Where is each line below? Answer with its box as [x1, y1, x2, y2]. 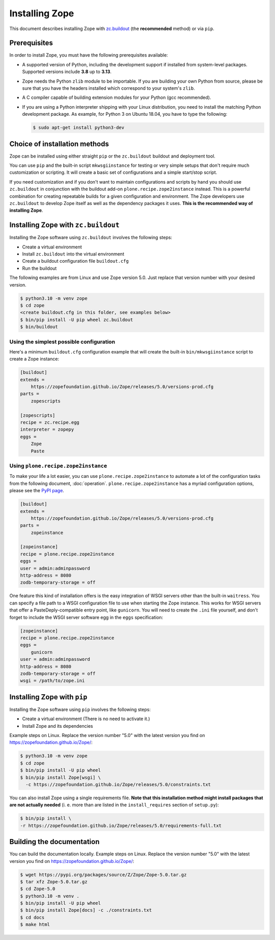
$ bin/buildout [20, 324, 58, 330]
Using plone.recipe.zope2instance [9, 462, 107, 469]
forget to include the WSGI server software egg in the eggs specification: [9, 614, 163, 620]
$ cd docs [20, 914, 45, 920]
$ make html [20, 922, 50, 928]
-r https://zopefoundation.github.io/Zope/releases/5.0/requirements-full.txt [20, 823, 222, 828]
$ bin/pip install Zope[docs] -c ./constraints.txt [20, 907, 152, 913]
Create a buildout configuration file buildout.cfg [22, 258, 129, 264]
